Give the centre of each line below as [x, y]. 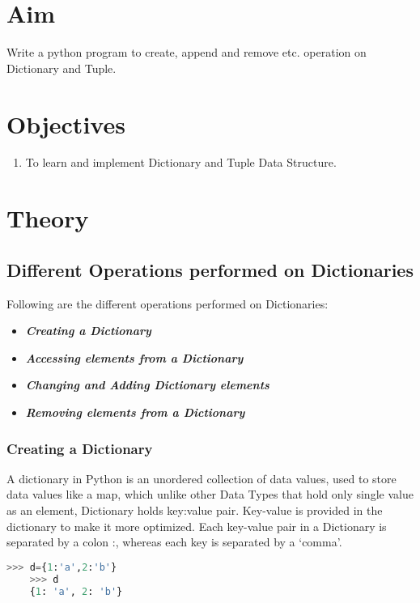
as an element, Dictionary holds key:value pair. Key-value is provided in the [195, 510]
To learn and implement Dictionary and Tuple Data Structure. [181, 162]
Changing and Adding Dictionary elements [147, 385]
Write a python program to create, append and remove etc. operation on [187, 52]
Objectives [66, 123]
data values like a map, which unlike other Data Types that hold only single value [210, 494]
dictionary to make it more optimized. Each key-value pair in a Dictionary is [197, 526]
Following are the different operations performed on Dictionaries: [168, 303]
